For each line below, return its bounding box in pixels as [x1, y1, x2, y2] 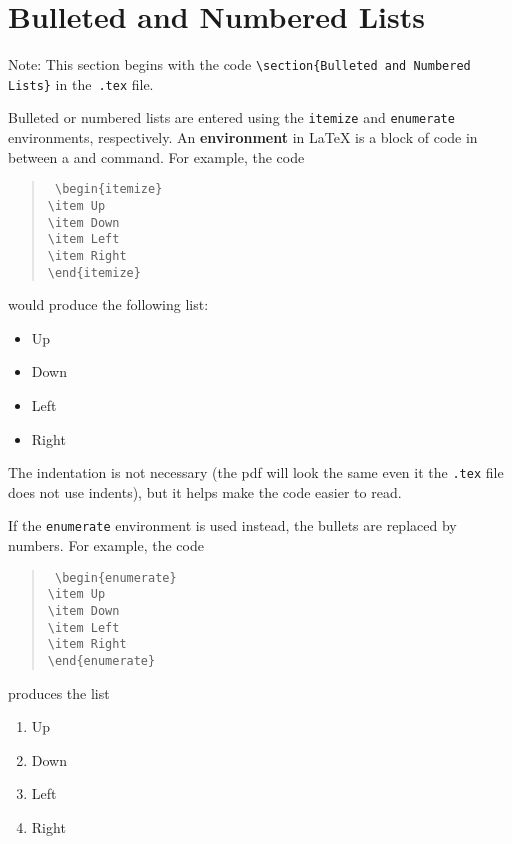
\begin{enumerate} [54, 570, 177, 585]
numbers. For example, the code [8, 535, 204, 556]
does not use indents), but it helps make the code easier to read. [8, 481, 402, 502]
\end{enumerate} [47, 653, 156, 668]
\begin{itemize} [54, 182, 163, 197]
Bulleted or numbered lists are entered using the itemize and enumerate [8, 107, 455, 128]
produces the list [8, 682, 110, 703]
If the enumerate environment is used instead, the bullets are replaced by [8, 515, 457, 536]
